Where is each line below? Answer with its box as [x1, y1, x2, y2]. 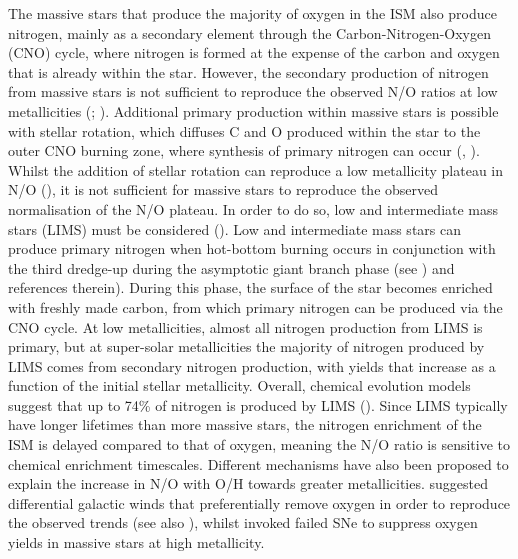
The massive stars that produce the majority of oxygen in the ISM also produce [8, 3, 497, 23]
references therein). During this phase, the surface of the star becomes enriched [8, 277, 493, 298]
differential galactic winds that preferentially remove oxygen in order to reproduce [8, 492, 511, 513]
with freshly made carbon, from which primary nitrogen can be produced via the [8, 296, 503, 317]
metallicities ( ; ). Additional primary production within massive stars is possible [8, 100, 499, 121]
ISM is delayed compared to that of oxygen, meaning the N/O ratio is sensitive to [8, 434, 511, 455]
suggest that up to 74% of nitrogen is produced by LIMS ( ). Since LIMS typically [8, 394, 508, 415]
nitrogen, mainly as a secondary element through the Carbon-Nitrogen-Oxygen [8, 22, 491, 43]
